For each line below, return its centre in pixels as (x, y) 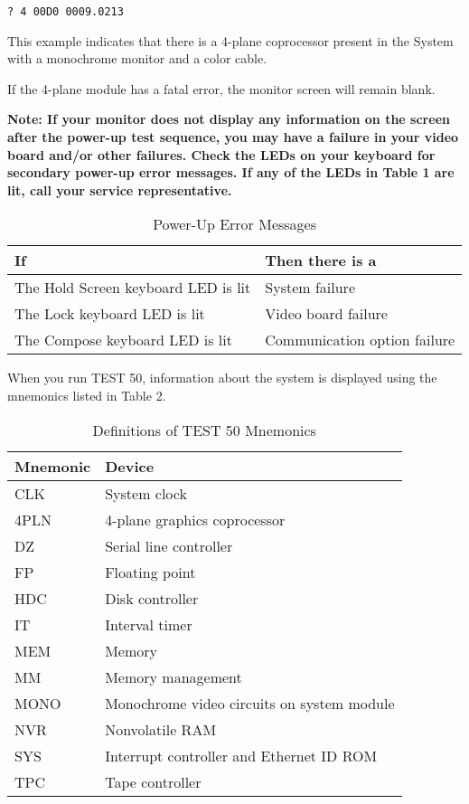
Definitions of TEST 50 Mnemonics (204, 430)
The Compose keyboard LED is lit (123, 340)
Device (130, 466)
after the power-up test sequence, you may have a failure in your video (233, 137)
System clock (146, 493)
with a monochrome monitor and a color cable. (137, 58)
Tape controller (153, 781)
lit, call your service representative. (120, 189)
